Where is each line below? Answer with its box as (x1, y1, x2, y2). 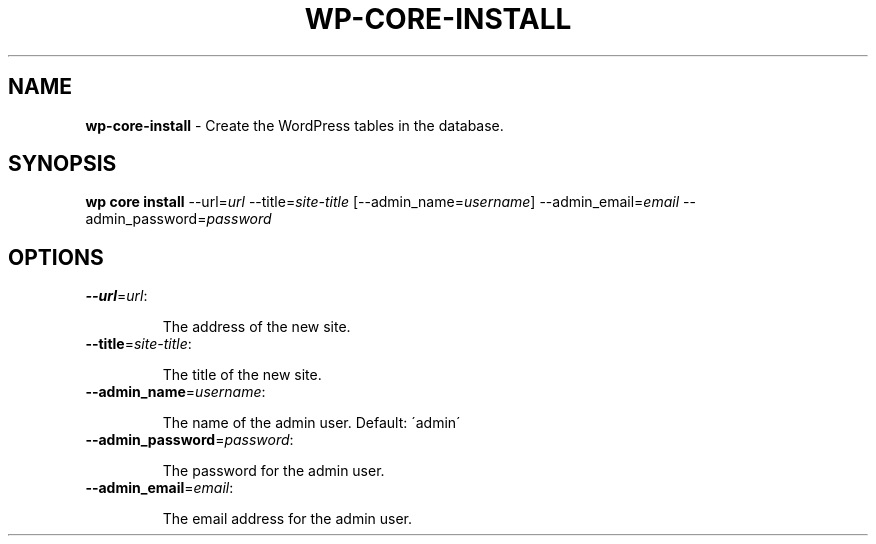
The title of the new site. (162, 366, 322, 384)
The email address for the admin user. (162, 510, 413, 528)
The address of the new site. (162, 318, 351, 336)
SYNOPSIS (8, 151, 117, 177)
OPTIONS (8, 244, 104, 270)
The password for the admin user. (162, 462, 385, 480)
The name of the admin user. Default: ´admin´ (162, 414, 461, 432)
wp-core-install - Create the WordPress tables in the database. (85, 116, 504, 134)
